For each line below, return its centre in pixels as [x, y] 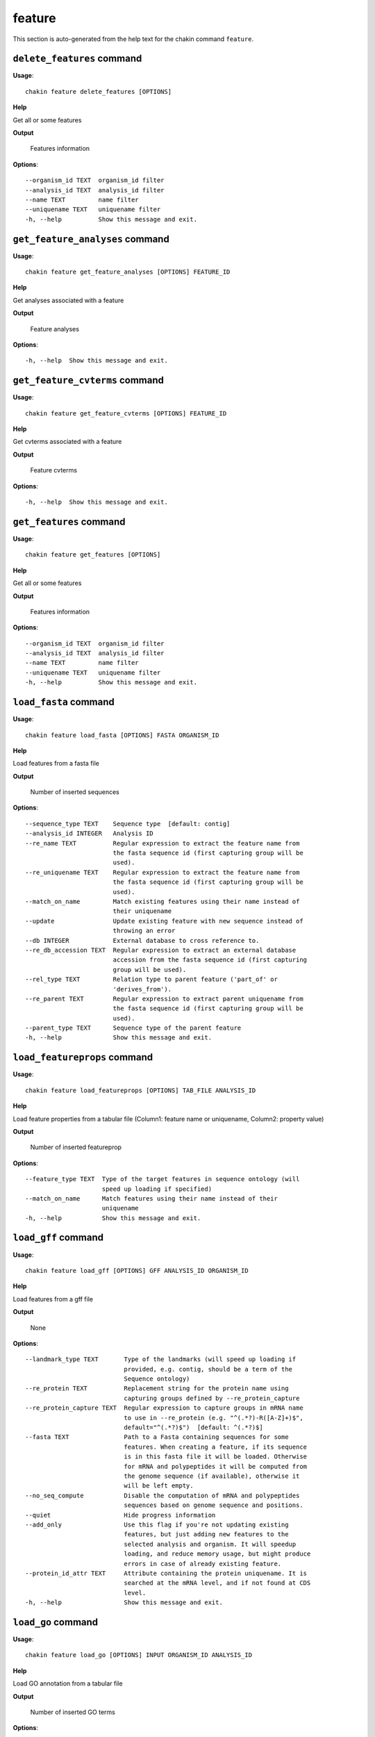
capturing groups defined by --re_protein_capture [212, 1398]
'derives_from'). [142, 989]
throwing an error [144, 931]
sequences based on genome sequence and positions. [214, 1505]
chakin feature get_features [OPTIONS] [93, 555]
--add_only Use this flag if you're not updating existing [157, 1524]
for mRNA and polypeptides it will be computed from [216, 1466]
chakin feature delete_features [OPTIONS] [99, 91]
